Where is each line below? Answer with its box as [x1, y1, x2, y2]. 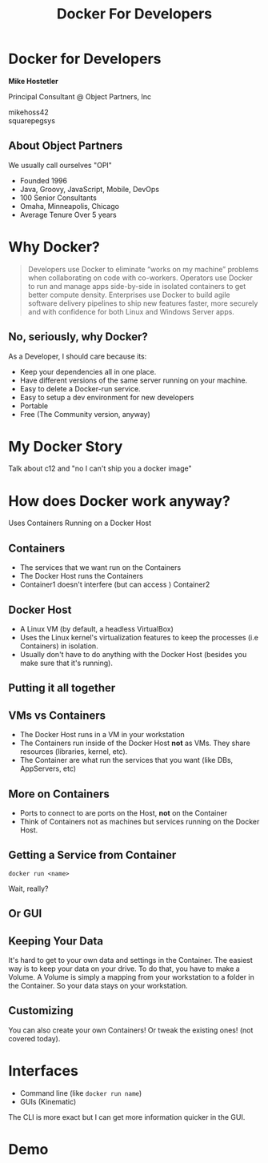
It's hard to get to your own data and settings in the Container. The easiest [8, 956, 254, 965]
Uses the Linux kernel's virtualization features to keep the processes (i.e [19, 633, 258, 642]
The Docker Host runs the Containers [19, 571, 144, 581]
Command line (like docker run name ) [19, 1088, 142, 1097]
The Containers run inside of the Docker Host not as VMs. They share [19, 738, 250, 748]
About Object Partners [8, 139, 123, 153]
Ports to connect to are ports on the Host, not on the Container [19, 808, 228, 818]
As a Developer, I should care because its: [8, 351, 147, 361]
